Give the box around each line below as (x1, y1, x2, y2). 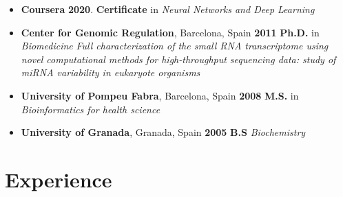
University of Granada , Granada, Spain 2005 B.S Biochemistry (21, 125, 306, 139)
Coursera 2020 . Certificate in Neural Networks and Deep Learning (21, 2, 315, 16)
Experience (5, 165, 112, 193)
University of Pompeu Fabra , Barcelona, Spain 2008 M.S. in (21, 88, 299, 102)
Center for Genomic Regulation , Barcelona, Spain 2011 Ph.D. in (21, 25, 320, 39)
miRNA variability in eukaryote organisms (21, 65, 200, 80)
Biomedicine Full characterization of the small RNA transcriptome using (21, 38, 329, 53)
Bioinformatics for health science (21, 102, 160, 116)
